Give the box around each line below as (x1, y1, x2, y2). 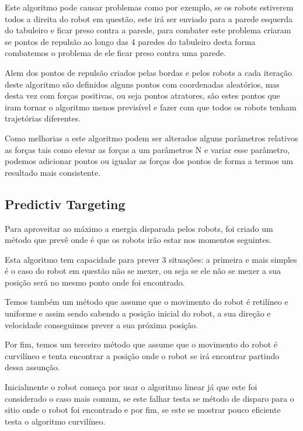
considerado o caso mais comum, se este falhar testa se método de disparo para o (5, 392, 294, 404)
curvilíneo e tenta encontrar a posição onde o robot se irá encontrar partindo (5, 349, 280, 362)
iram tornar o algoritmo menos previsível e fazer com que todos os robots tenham (5, 100, 297, 113)
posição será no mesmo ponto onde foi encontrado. (5, 276, 185, 288)
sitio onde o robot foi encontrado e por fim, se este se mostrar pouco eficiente (5, 404, 281, 416)
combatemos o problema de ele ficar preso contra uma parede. (5, 47, 227, 59)
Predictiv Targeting (5, 194, 126, 213)
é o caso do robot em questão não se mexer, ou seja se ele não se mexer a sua (5, 265, 281, 277)
